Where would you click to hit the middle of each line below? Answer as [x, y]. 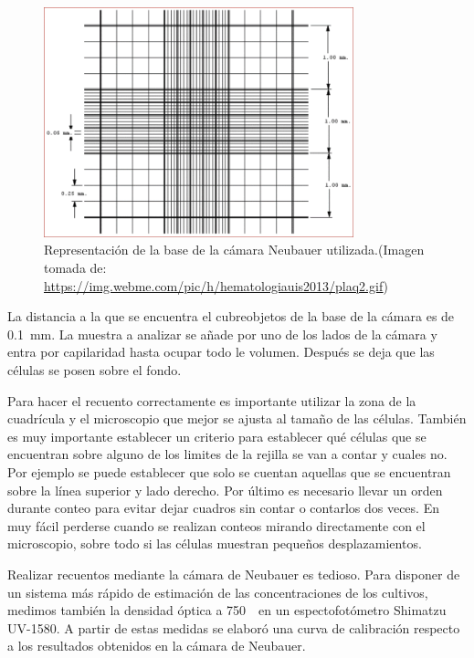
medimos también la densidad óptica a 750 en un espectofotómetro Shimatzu [227, 610]
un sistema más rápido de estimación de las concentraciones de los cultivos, [218, 592]
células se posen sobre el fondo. [95, 370]
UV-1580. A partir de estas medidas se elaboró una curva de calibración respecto [234, 627]
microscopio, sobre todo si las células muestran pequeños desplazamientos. [215, 543]
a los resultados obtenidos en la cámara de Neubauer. [157, 646]
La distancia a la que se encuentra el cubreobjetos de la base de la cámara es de [231, 316]
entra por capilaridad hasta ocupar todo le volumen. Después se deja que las [221, 352]
